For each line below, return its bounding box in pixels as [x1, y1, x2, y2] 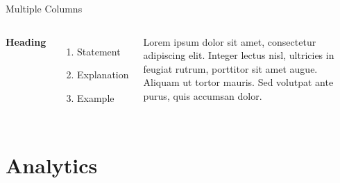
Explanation [77, 67, 129, 82]
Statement [77, 44, 121, 58]
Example [77, 90, 114, 105]
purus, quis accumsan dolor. [143, 88, 262, 103]
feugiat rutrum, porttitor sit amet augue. [143, 61, 318, 76]
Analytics [6, 150, 98, 179]
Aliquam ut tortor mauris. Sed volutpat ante [143, 75, 334, 89]
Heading [6, 34, 46, 49]
